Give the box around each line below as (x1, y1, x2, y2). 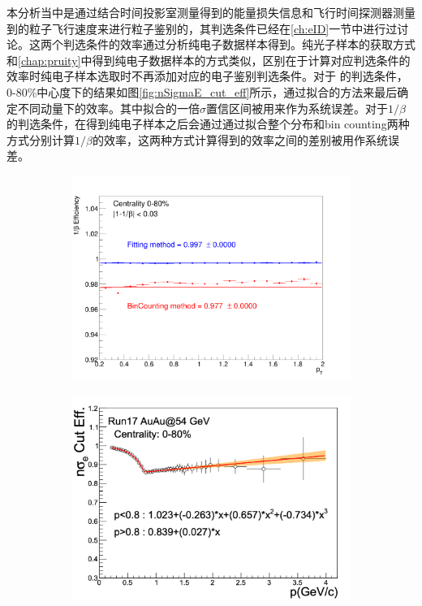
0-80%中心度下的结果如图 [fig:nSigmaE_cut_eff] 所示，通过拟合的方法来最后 (6, 83, 398, 100)
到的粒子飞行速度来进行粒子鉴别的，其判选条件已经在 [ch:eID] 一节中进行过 (6, 19, 398, 37)
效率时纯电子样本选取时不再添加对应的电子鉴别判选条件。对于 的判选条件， (6, 67, 408, 84)
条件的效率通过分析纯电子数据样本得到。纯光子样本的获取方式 (85, 36, 416, 53)
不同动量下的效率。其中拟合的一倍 (17, 99, 200, 116)
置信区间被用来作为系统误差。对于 (206, 99, 388, 116)
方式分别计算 (6, 131, 75, 148)
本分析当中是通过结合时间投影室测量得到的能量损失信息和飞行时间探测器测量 (6, 4, 416, 20)
